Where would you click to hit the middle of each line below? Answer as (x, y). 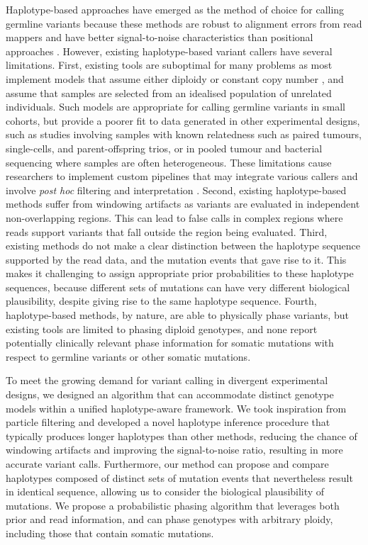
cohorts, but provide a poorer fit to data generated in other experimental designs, (183, 120)
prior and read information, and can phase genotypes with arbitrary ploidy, (169, 519)
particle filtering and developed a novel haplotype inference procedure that (168, 422)
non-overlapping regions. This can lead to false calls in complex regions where (174, 217)
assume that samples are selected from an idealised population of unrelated (169, 92)
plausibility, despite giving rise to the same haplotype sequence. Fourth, (161, 301)
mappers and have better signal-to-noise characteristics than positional (160, 37)
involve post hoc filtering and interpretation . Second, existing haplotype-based (176, 190)
